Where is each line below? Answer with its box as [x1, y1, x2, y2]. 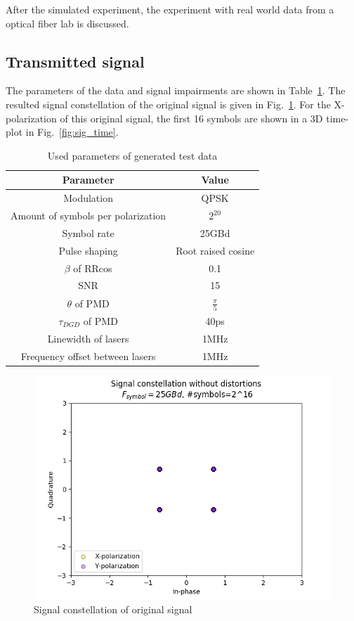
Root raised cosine [176, 243, 255, 257]
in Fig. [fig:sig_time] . [25, 124, 119, 139]
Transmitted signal [6, 50, 145, 72]
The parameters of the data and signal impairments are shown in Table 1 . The [6, 83, 346, 98]
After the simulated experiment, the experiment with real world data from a [6, 2, 334, 16]
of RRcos [73, 260, 112, 275]
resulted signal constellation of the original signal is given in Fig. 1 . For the [6, 96, 331, 111]
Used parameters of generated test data [47, 148, 218, 162]
